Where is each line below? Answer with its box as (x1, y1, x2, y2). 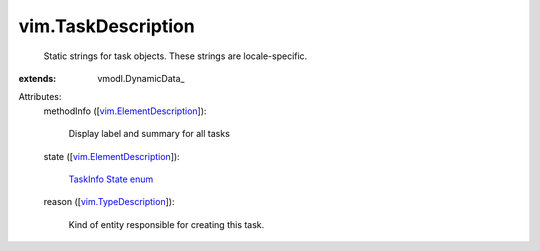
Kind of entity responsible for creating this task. (68, 218, 265, 230)
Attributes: (18, 91, 62, 103)
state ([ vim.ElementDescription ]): (43, 150, 180, 162)
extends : (18, 72, 57, 84)
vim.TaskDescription (18, 15, 195, 37)
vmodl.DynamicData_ (97, 72, 185, 84)
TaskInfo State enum (68, 173, 154, 185)
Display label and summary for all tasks (68, 128, 230, 140)
